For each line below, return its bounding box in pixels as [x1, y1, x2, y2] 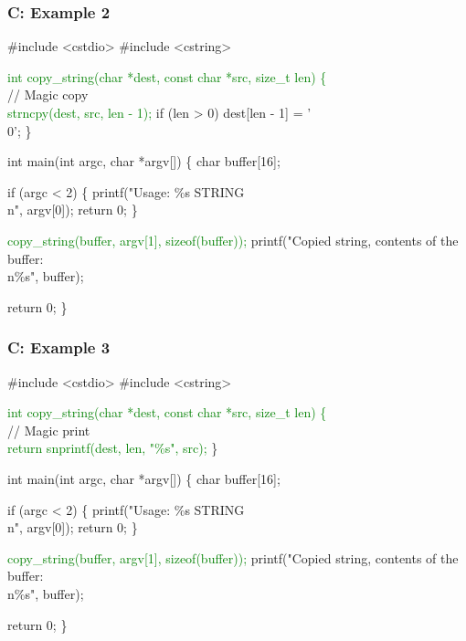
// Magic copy [7, 85, 89, 104]
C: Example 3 [7, 336, 111, 359]
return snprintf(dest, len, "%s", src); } [7, 438, 218, 457]
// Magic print [7, 420, 90, 439]
